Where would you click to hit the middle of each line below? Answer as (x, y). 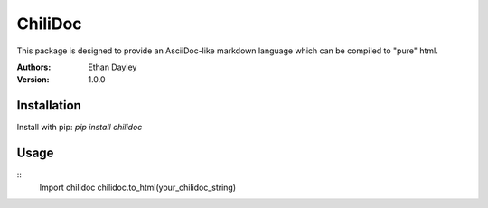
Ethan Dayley (113, 67)
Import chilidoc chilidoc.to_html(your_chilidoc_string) (138, 187)
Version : (33, 80)
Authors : (34, 67)
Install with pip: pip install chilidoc (80, 128)
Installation (49, 105)
